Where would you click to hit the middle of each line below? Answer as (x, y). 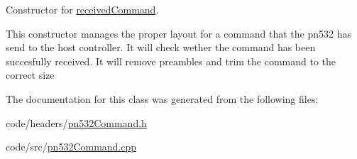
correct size (30, 75)
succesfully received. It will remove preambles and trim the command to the (171, 61)
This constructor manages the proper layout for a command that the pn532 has (179, 33)
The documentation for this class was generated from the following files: (162, 98)
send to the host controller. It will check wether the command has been (161, 47)
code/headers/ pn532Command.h (76, 122)
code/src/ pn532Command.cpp (71, 147)
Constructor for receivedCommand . (82, 9)
